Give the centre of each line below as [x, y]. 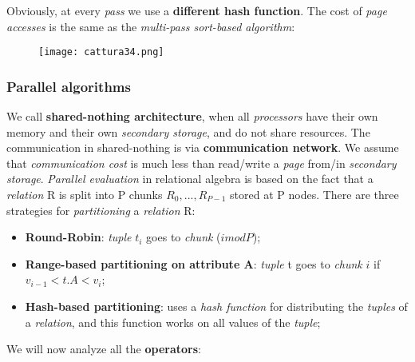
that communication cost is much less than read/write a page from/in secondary [202, 163]
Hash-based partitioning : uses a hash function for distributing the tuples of [216, 306]
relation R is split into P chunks [85, 195]
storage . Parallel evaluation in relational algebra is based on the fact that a [190, 179]
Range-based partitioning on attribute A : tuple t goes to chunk [194, 263]
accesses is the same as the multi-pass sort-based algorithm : [151, 26]
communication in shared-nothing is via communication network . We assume [203, 147]
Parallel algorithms [69, 86]
